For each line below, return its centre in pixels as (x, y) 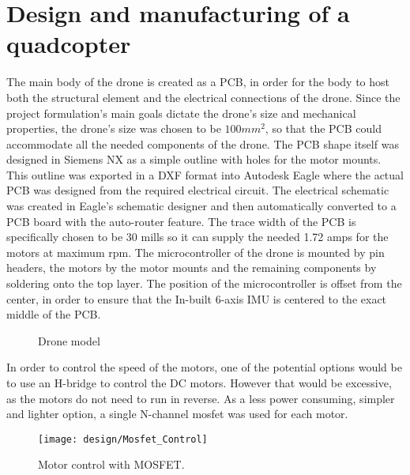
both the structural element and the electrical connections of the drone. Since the (203, 97)
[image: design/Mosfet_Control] (123, 439)
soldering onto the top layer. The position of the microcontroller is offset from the (204, 283)
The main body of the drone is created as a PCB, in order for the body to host (198, 82)
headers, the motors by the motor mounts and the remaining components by (192, 268)
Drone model (69, 340)
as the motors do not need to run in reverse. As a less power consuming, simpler (201, 398)
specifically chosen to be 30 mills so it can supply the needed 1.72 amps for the (197, 237)
